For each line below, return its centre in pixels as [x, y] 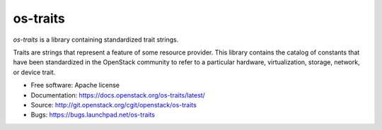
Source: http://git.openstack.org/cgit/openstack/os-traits [114, 105]
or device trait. [34, 72]
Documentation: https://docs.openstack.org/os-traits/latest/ [118, 95]
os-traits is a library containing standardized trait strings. [96, 40]
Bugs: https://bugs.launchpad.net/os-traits [93, 115]
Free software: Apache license [75, 85]
